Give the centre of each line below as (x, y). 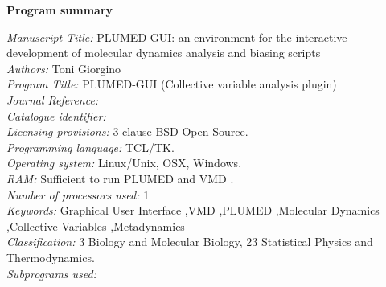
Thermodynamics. (51, 257)
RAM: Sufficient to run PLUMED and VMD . (120, 178)
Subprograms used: (52, 273)
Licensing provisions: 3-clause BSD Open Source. (127, 131)
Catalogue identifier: (56, 115)
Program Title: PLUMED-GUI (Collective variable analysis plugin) (172, 84)
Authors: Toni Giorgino (64, 68)
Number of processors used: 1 (78, 194)
